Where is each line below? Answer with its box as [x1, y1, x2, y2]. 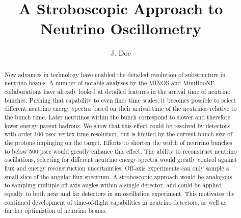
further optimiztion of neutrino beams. [4, 206, 107, 215]
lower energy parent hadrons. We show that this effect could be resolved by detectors [4, 121, 230, 130]
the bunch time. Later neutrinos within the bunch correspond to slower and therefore [4, 112, 231, 121]
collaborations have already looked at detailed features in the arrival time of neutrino [4, 87, 231, 96]
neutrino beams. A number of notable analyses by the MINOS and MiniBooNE [4, 79, 215, 87]
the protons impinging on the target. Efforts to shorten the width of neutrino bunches [4, 138, 232, 147]
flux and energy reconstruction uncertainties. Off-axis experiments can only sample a [4, 163, 229, 172]
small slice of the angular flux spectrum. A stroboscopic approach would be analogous [4, 172, 232, 181]
